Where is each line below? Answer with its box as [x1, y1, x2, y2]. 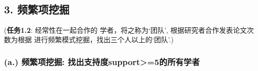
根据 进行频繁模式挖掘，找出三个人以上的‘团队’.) [17, 34, 174, 45]
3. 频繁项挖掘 [4, 1, 69, 16]
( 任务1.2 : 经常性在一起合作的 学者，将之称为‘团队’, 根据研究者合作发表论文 [4, 24, 247, 35]
